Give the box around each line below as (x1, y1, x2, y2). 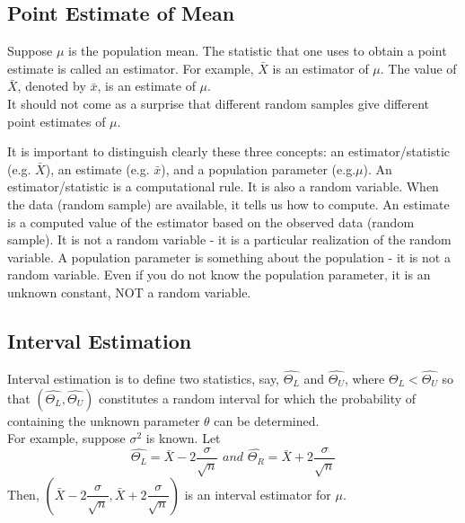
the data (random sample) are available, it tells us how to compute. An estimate (7, 194, 450, 213)
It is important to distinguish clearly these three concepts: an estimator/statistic (7, 142, 451, 161)
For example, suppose (7, 429, 126, 448)
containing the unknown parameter (7, 411, 200, 430)
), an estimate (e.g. (45, 159, 150, 178)
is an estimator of (272, 58, 369, 77)
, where (344, 368, 385, 387)
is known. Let (145, 429, 221, 448)
